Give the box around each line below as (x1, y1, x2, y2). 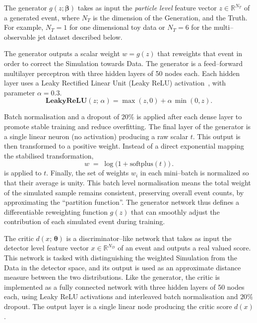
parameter (4, 87, 35, 97)
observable (4, 31, 36, 42)
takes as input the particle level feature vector (77, 2, 217, 12)
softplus (129, 161, 153, 168)
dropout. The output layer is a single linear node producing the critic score (4, 301, 232, 312)
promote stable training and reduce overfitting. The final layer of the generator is (4, 121, 251, 131)
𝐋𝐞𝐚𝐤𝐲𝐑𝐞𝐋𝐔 (45, 97, 87, 105)
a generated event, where (4, 12, 80, 22)
